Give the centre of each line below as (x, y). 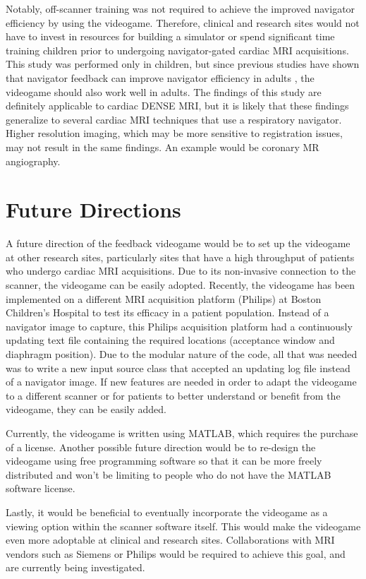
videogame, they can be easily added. (86, 409)
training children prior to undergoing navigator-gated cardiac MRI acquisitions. (177, 50)
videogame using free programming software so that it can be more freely (164, 461)
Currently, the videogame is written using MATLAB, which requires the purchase (182, 432)
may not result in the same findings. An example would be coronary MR (163, 147)
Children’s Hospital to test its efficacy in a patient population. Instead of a (167, 312)
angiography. (33, 161)
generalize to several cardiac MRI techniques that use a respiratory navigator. (174, 119)
